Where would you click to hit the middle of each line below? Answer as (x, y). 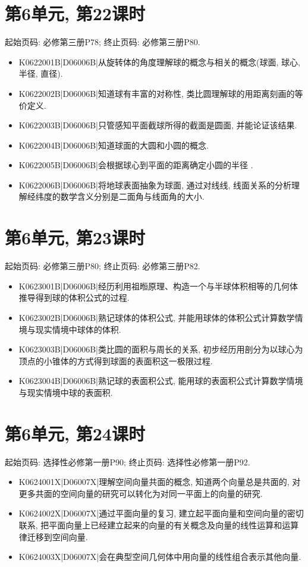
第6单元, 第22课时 (75, 13)
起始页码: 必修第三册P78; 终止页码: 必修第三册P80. (103, 42)
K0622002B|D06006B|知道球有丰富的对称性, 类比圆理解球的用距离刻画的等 (161, 93)
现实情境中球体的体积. (78, 329)
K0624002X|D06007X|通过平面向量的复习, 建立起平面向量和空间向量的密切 (161, 513)
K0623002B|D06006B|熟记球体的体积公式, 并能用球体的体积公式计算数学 (157, 317)
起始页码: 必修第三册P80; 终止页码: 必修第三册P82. (103, 266)
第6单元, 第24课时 (75, 433)
